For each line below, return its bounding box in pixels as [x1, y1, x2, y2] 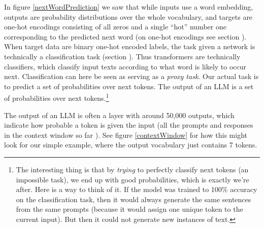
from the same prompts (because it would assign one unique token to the [16, 204, 243, 214]
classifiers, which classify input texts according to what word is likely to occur [4, 61, 247, 71]
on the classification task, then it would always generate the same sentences [16, 194, 251, 204]
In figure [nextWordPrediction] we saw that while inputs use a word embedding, [4, 2, 253, 12]
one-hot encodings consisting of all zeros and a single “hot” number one [4, 21, 226, 32]
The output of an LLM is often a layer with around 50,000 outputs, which [4, 109, 235, 120]
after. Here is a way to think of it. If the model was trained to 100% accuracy [16, 184, 257, 195]
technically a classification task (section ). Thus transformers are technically [4, 51, 241, 61]
